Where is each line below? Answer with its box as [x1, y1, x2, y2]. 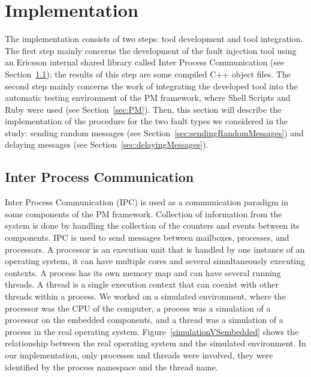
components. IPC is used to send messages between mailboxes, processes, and [5, 231, 289, 244]
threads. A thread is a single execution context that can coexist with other [5, 278, 279, 291]
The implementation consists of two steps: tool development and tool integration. [5, 32, 303, 45]
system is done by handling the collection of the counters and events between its [5, 219, 300, 232]
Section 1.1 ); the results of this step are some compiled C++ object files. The [5, 67, 291, 80]
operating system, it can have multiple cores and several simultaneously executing [5, 255, 306, 267]
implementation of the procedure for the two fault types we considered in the [5, 115, 288, 127]
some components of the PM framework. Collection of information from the [5, 207, 282, 220]
